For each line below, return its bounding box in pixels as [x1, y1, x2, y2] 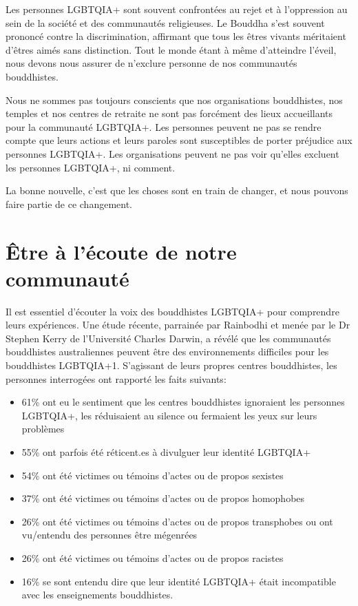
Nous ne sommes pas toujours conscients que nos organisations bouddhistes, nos [6, 92, 343, 107]
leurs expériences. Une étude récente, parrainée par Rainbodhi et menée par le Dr [6, 317, 350, 332]
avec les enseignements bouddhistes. [21, 587, 173, 602]
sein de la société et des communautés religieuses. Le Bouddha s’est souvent [6, 15, 325, 30]
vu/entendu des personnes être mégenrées [21, 527, 198, 542]
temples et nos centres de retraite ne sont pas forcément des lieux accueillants [6, 106, 333, 121]
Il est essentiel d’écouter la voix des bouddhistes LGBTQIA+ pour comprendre [6, 304, 339, 318]
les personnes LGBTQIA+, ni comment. [6, 160, 176, 174]
